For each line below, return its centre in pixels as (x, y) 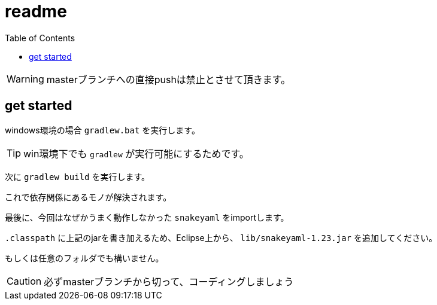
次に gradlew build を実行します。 (78, 176)
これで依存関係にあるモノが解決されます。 (88, 197)
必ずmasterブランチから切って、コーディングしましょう (169, 281)
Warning (25, 79)
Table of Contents (40, 38)
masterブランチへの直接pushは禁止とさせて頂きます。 (169, 79)
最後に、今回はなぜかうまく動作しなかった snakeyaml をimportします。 (147, 217)
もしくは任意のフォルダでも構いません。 (84, 258)
